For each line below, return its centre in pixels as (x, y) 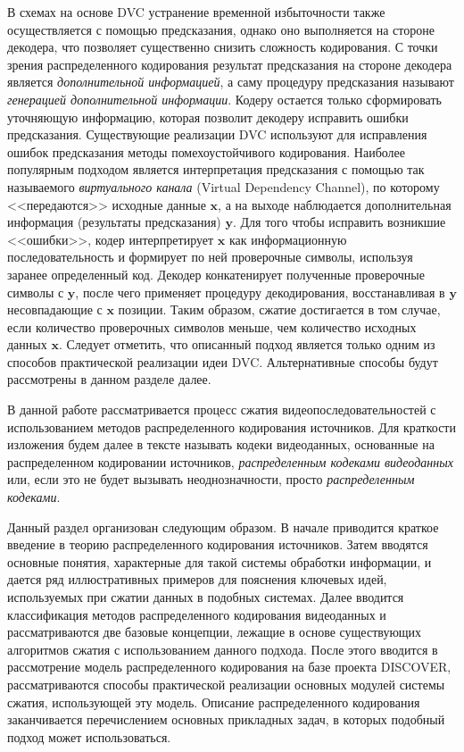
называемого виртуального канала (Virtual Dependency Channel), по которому (224, 186)
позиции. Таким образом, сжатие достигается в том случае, (279, 309)
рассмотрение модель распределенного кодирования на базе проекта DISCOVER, (229, 667)
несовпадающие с (55, 309)
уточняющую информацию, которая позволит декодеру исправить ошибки (208, 117)
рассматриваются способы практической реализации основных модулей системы (226, 684)
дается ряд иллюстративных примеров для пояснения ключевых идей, (197, 579)
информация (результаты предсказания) (114, 222)
